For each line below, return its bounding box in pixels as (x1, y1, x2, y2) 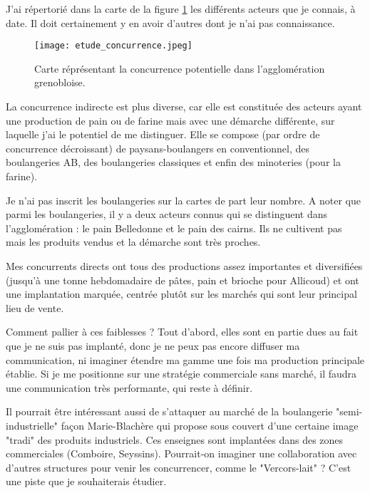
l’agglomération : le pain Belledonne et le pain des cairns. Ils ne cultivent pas (6, 220, 342, 235)
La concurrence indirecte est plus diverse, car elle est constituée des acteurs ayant (6, 99, 362, 114)
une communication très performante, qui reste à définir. (6, 380, 253, 395)
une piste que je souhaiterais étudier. (6, 474, 167, 489)
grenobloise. (34, 75, 86, 90)
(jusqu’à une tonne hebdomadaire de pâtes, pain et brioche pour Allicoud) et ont (6, 272, 359, 287)
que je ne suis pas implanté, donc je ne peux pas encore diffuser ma (6, 338, 300, 353)
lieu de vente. (6, 300, 64, 315)
